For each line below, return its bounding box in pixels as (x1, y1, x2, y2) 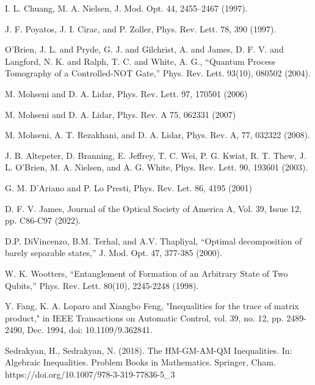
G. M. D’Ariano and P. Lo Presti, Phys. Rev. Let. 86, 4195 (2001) (5, 181, 252, 194)
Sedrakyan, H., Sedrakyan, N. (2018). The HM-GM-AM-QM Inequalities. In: (5, 343, 292, 356)
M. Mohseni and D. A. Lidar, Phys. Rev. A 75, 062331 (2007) (5, 108, 236, 120)
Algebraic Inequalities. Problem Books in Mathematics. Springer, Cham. (5, 356, 276, 369)
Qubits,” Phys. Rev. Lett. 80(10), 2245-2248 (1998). (5, 279, 199, 291)
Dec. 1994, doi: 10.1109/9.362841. (27, 323, 153, 336)
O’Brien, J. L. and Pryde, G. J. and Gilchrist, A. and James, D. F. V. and (5, 43, 284, 56)
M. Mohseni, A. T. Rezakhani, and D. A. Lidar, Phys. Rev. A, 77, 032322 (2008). (5, 128, 310, 141)
